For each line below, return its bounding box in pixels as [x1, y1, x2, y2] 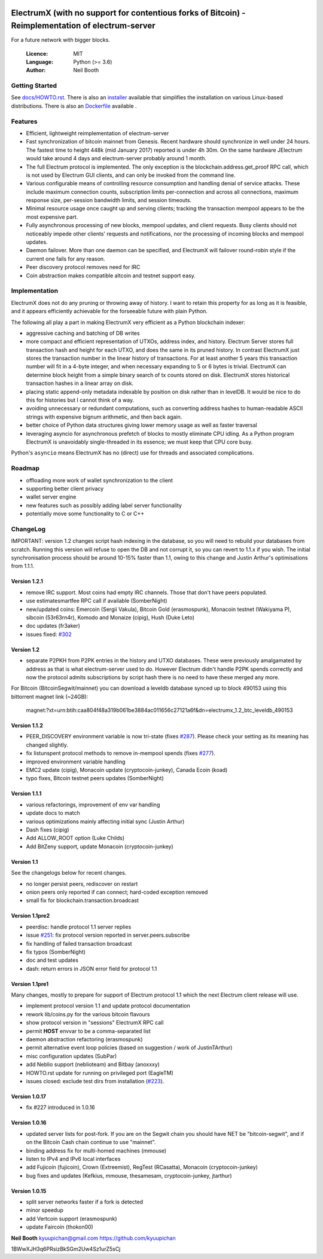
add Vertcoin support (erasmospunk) [26, 1215, 117, 1222]
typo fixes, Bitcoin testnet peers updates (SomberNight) [26, 775, 164, 782]
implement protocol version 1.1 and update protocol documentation [26, 1002, 191, 1010]
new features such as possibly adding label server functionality [26, 502, 182, 509]
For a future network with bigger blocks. [11, 36, 111, 44]
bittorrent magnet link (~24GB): [11, 693, 89, 700]
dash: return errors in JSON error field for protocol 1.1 [26, 965, 157, 972]
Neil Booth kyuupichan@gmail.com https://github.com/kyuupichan [11, 1234, 176, 1242]
